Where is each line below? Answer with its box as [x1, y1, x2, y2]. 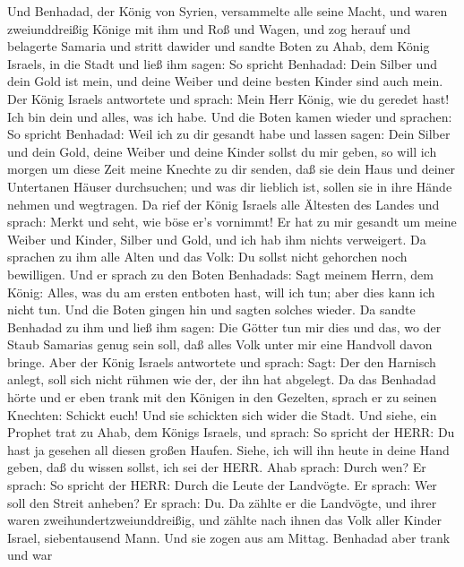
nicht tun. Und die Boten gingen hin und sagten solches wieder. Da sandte [7, 300, 416, 319]
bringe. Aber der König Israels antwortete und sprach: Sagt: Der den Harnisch [7, 352, 436, 371]
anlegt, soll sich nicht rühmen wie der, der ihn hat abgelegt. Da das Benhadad [7, 370, 436, 389]
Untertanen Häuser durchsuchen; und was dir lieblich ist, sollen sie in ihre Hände [7, 176, 452, 195]
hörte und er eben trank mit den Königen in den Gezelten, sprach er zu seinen [7, 388, 437, 407]
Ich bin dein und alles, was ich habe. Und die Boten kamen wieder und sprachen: [7, 107, 452, 125]
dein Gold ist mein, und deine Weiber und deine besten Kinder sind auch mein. [7, 72, 443, 90]
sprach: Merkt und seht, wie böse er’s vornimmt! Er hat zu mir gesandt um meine [7, 212, 457, 231]
